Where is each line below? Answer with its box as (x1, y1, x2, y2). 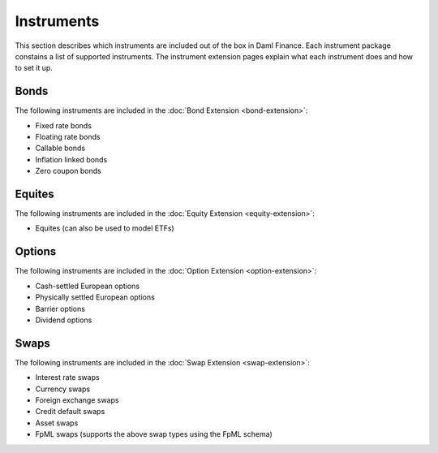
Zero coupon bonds (35, 166, 101, 176)
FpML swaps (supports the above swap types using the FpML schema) (35, 429, 273, 439)
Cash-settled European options (35, 281, 140, 291)
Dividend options (35, 315, 92, 325)
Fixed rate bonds (35, 120, 92, 130)
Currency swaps (35, 384, 91, 394)
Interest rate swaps (35, 373, 101, 382)
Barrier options (35, 304, 85, 313)
